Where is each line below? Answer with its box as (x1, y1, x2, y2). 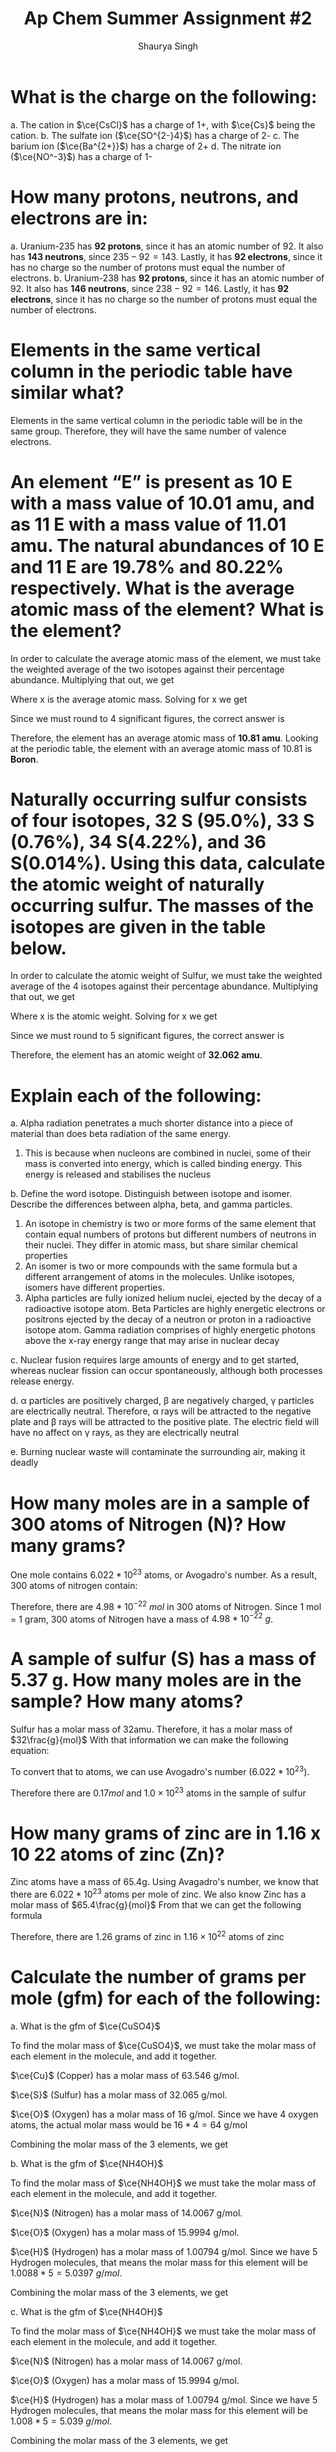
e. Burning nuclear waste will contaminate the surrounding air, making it (10, 1446, 306, 1458)
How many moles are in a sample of (10, 1492, 310, 1514)
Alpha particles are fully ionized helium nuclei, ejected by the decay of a (24, 1292, 322, 1304)
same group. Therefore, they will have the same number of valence (10, 425, 287, 437)
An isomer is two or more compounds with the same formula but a (24, 1260, 298, 1272)
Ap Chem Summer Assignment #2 (23, 7, 313, 30)
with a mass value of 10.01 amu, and (10, 492, 315, 514)
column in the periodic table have (10, 360, 293, 382)
